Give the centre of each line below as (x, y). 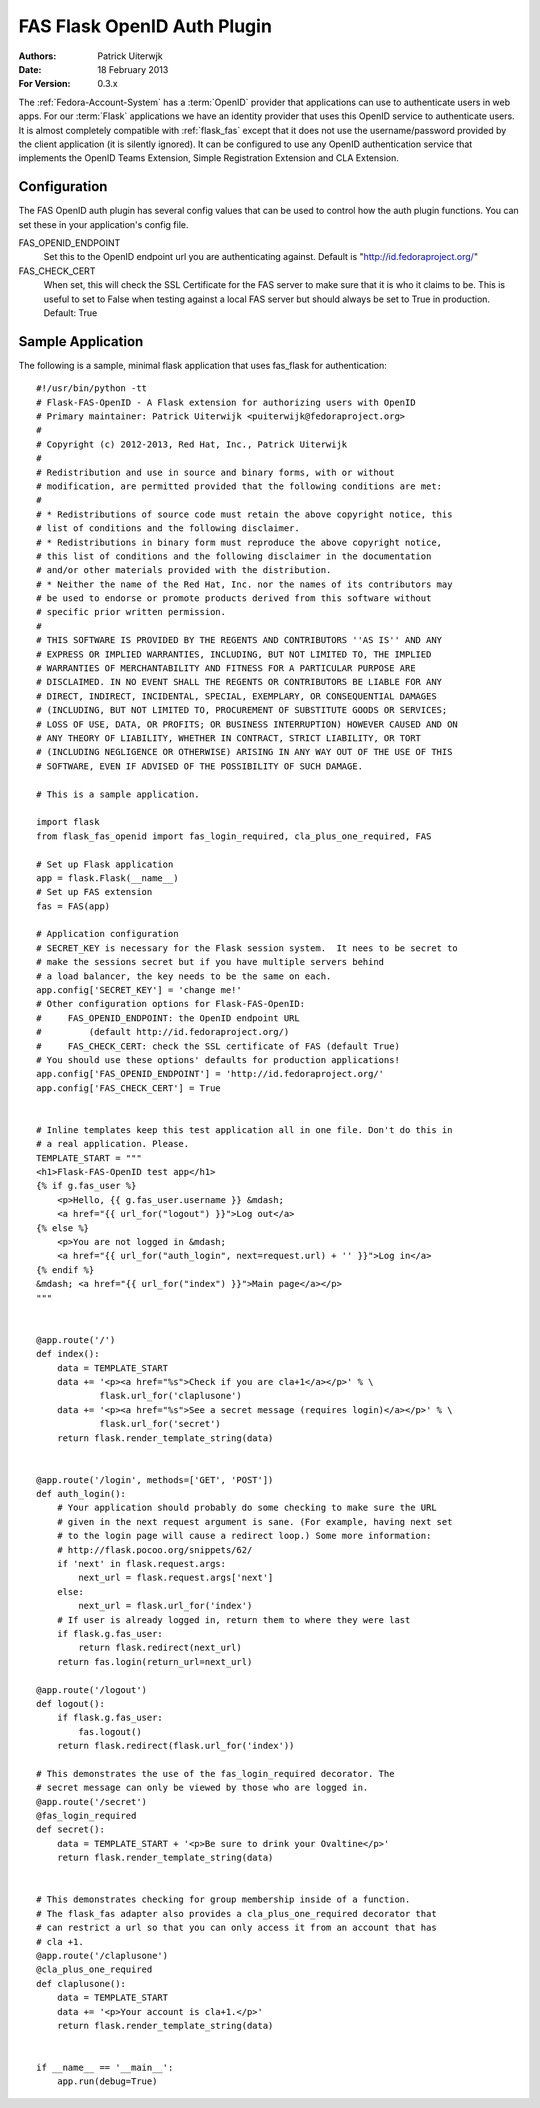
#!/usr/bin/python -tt (92, 388)
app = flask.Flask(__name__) (107, 878)
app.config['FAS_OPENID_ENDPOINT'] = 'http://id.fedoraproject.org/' (210, 1074)
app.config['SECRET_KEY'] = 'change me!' (139, 990)
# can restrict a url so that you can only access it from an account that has (236, 1928)
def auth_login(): (81, 1494)
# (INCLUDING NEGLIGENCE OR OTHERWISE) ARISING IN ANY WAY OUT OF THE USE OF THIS (244, 752)
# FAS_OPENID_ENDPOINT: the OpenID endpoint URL (168, 1018)
